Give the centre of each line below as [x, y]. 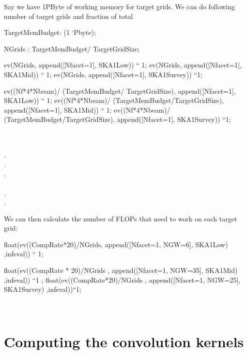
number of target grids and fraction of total [69, 16]
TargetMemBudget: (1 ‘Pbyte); [50, 32]
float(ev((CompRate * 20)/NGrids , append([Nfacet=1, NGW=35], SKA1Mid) [121, 270]
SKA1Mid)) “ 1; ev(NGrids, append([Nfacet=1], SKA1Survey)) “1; [103, 74]
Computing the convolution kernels [124, 342]
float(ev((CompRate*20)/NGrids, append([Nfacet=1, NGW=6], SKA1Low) [116, 244]
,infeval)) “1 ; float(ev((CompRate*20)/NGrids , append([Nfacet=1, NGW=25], [122, 279]
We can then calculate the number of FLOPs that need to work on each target [121, 218]
